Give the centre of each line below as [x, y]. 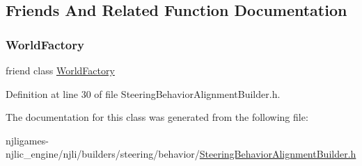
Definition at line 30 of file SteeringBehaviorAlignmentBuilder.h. [143, 93]
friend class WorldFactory [60, 70]
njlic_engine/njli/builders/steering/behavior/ [103, 154]
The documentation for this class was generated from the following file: [157, 117]
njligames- [27, 140]
